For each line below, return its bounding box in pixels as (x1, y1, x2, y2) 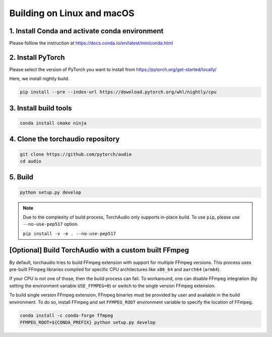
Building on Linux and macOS (9, 8, 134, 19)
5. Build (9, 173, 34, 181)
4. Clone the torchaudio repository (9, 135, 120, 144)
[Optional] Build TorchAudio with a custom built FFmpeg (9, 246, 189, 254)
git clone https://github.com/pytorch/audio (20, 151, 132, 157)
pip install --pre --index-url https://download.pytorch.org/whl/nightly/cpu (20, 89, 217, 95)
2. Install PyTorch (9, 53, 65, 61)
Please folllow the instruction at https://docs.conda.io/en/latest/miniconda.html (9, 40, 173, 46)
